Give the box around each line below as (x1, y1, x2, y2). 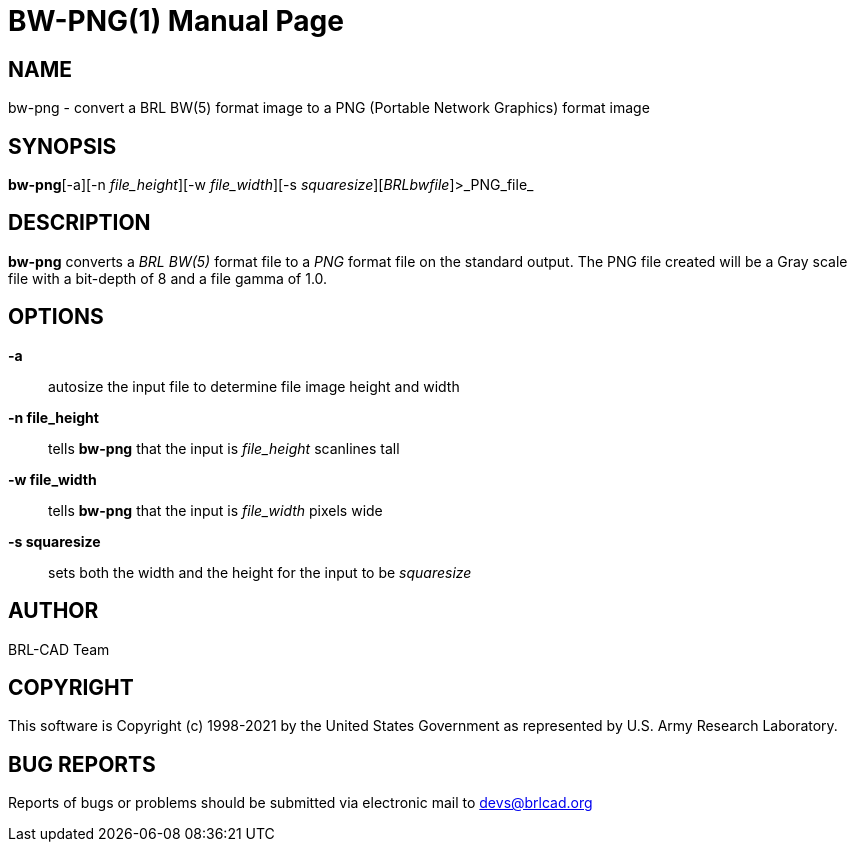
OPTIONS (8, 304, 104, 330)
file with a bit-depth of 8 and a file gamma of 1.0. (8, 269, 328, 287)
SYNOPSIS (8, 133, 117, 159)
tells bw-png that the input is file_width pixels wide (48, 501, 383, 519)
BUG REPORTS (8, 751, 156, 777)
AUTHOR (8, 598, 99, 624)
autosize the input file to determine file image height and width (48, 377, 460, 395)
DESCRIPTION (8, 210, 151, 236)
